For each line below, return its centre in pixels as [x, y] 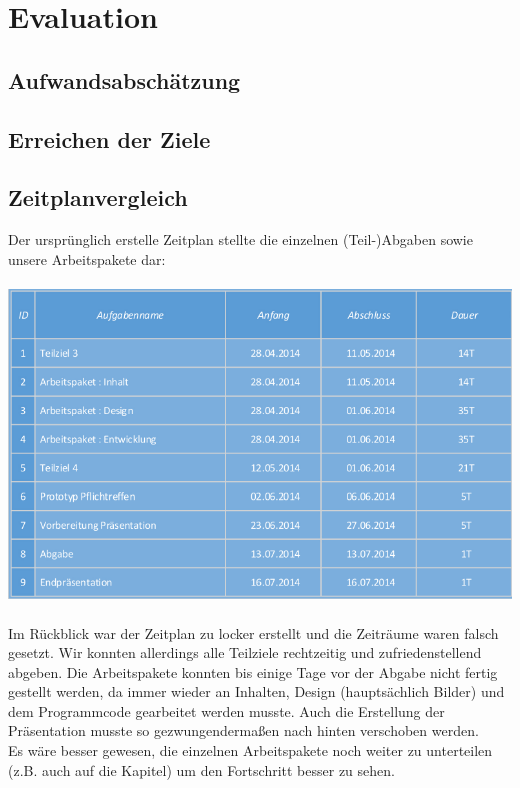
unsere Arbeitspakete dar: [87, 258]
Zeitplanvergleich [98, 197]
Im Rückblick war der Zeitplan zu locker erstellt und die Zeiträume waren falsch [253, 632]
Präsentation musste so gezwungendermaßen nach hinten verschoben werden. [243, 730]
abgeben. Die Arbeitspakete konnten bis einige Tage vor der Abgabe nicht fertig [253, 671]
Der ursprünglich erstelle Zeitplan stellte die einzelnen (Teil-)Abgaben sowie [240, 239]
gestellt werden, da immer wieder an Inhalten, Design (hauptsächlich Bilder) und [256, 691]
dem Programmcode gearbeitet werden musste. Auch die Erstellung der [226, 710]
